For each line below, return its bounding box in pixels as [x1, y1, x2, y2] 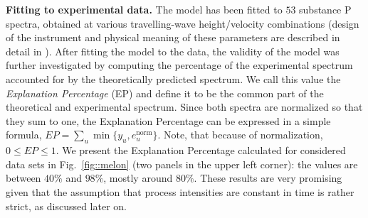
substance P [299, 2, 352, 16]
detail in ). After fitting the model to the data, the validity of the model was [6, 43, 340, 58]
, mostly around [103, 170, 173, 185]
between [6, 170, 41, 185]
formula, [6, 127, 42, 142]
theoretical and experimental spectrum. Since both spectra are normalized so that [6, 99, 363, 114]
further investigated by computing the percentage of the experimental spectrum [6, 58, 353, 72]
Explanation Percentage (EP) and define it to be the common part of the [6, 85, 324, 100]
